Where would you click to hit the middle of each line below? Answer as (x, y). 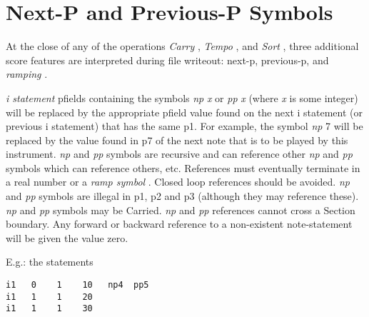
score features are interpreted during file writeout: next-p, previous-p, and (167, 60)
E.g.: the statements (50, 262)
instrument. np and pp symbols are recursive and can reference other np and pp (179, 154)
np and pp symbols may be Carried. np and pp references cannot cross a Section (181, 210)
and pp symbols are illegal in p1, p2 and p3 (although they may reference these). (182, 196)
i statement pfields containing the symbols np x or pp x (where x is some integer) (182, 97)
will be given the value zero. (67, 237)
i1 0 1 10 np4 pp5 (77, 285)
